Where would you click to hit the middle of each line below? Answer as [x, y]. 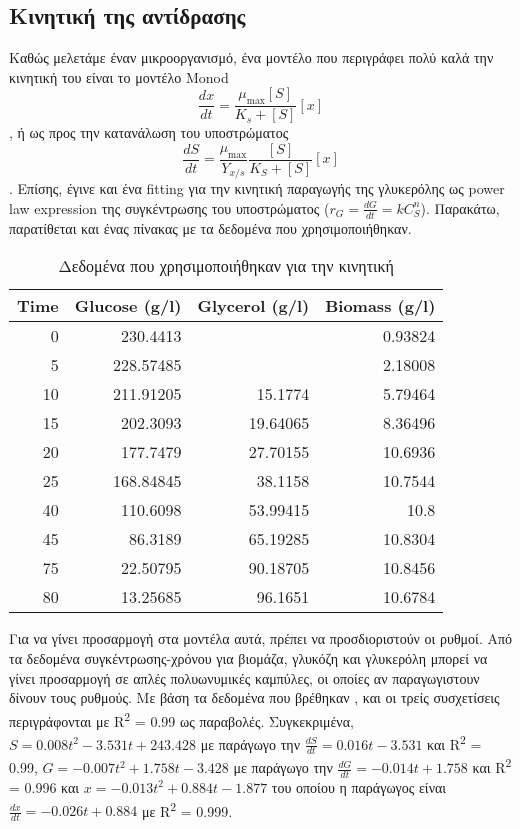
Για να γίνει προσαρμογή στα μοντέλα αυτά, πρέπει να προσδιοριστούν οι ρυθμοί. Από [261, 638]
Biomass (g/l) [380, 306]
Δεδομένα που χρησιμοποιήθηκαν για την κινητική [226, 266]
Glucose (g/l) [128, 306]
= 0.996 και [44, 786]
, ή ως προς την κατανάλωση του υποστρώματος [149, 132]
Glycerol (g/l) [253, 306]
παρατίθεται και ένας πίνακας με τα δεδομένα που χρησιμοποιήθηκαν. [210, 227]
